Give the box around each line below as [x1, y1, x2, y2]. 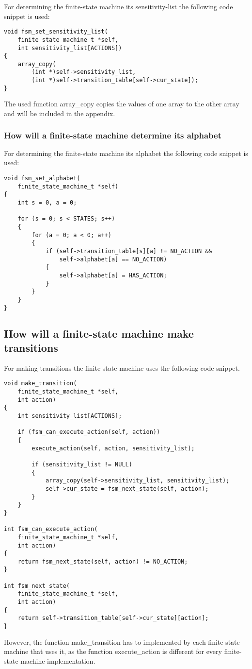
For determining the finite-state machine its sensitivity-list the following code [4, 1, 233, 11]
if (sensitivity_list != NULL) [31, 461, 132, 468]
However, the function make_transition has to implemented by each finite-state [4, 636, 240, 647]
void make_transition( [4, 380, 77, 387]
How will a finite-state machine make [4, 326, 194, 341]
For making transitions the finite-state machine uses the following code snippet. [4, 362, 240, 373]
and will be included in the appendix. [4, 108, 115, 119]
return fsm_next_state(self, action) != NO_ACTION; [17, 558, 188, 565]
